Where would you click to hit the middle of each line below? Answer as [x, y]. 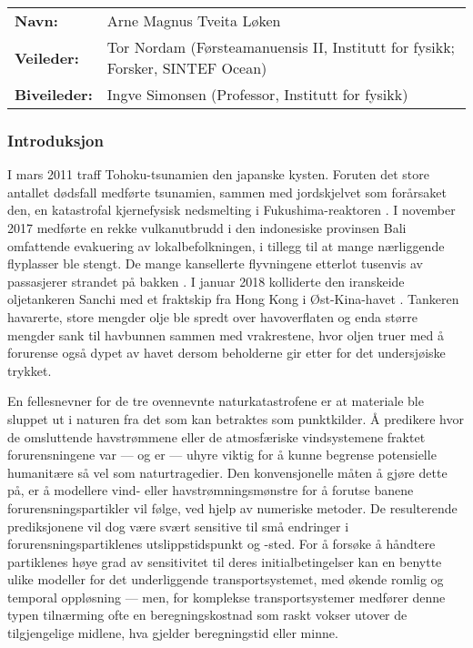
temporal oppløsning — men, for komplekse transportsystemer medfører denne [226, 597]
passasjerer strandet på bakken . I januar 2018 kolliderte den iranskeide [206, 281]
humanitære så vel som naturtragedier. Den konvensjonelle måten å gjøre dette [227, 472]
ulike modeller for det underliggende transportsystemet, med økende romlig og [226, 579]
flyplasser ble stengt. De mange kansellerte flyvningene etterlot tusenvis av [215, 263]
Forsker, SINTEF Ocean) [187, 68]
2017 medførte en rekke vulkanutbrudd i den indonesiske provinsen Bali [207, 228]
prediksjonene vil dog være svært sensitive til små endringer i [178, 526]
